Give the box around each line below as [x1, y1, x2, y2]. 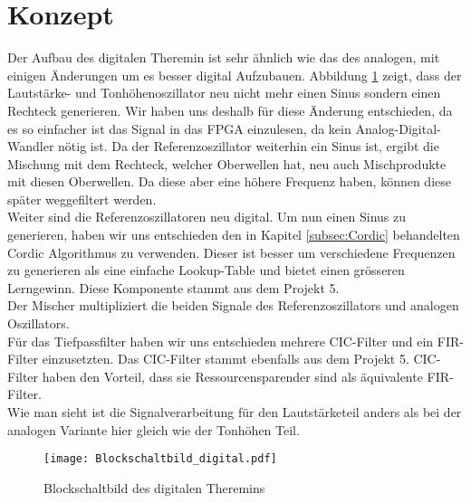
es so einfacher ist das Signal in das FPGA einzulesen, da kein [7, 119, 351, 138]
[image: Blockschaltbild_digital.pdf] [43, 452, 277, 466]
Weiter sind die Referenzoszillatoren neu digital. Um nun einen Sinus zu [7, 207, 407, 226]
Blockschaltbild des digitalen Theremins [43, 478, 265, 497]
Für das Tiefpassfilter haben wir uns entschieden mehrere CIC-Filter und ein [7, 331, 434, 350]
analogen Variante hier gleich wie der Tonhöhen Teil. [7, 420, 300, 439]
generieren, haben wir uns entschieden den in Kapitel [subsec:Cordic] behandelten [7, 225, 460, 244]
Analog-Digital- [355, 119, 441, 138]
